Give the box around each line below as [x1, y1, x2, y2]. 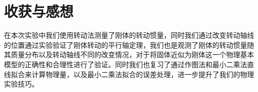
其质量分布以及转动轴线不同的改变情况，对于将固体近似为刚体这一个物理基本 [4, 49, 254, 60]
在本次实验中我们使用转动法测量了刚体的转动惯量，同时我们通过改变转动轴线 [4, 30, 254, 40]
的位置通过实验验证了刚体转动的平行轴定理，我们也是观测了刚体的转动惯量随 [4, 39, 254, 50]
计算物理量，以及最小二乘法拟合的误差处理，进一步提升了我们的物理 [31, 69, 254, 79]
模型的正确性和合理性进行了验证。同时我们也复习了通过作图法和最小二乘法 [4, 59, 247, 69]
